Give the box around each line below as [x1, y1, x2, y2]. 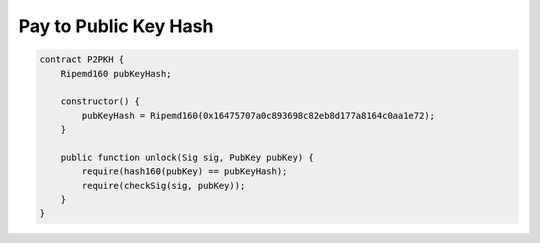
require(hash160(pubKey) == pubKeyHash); [81, 166, 288, 177]
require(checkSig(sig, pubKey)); [81, 180, 246, 191]
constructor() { [60, 96, 140, 107]
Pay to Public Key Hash [18, 15, 214, 37]
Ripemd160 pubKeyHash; [60, 68, 172, 79]
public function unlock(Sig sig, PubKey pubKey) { [60, 151, 314, 163]
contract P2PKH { [39, 54, 125, 65]
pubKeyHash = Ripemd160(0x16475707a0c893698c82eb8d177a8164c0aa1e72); [81, 110, 435, 121]
